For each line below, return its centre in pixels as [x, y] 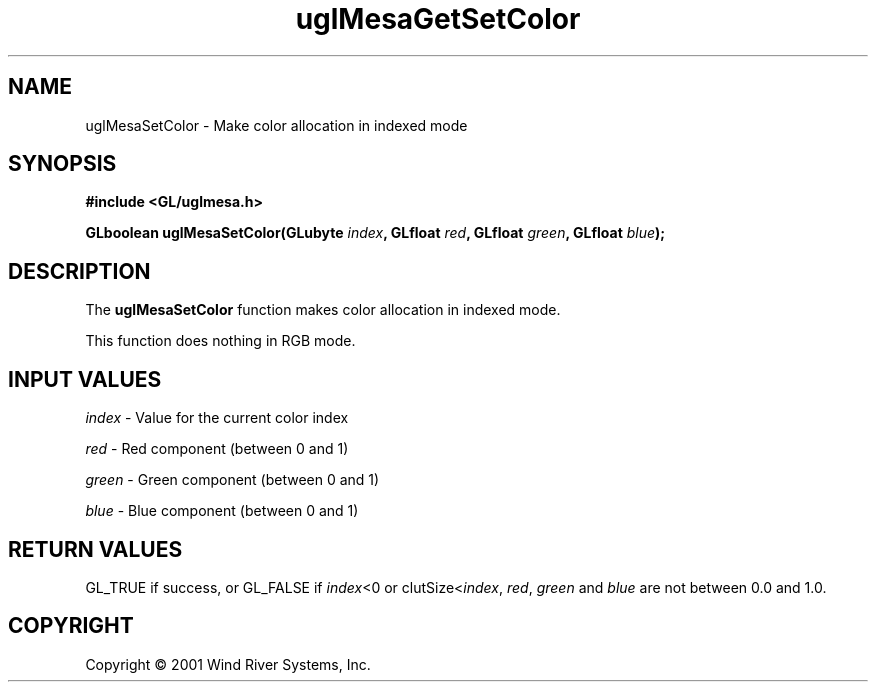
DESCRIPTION [79, 271]
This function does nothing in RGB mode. [220, 341]
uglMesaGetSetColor [438, 19]
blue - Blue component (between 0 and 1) [222, 511]
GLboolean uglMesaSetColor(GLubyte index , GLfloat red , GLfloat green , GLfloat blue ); [375, 233]
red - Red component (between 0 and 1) [217, 449]
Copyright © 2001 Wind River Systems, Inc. [228, 664]
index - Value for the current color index [217, 418]
